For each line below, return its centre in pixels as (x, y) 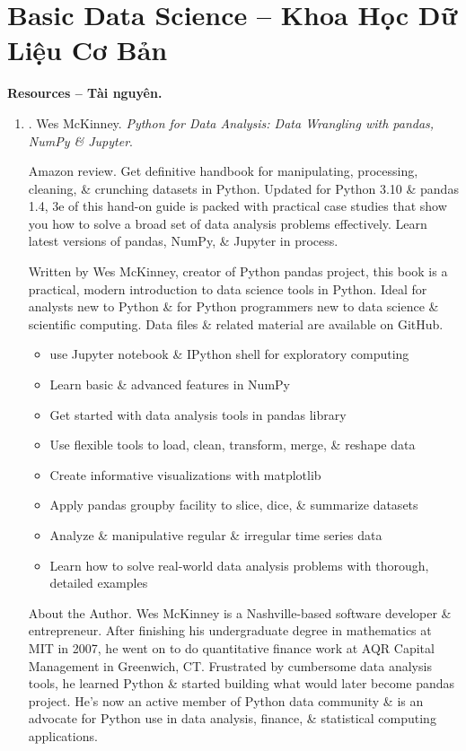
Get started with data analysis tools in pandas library (198, 414)
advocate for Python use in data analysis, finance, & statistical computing (232, 718)
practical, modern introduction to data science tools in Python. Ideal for (228, 288)
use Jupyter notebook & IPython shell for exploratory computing (229, 354)
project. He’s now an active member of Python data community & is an (226, 700)
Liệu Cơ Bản (88, 50)
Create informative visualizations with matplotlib (185, 474)
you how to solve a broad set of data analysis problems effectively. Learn (228, 223)
